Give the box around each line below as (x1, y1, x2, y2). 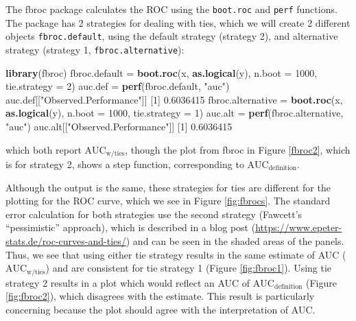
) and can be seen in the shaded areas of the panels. (126, 233, 344, 248)
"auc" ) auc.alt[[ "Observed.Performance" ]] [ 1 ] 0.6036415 (5, 119, 233, 133)
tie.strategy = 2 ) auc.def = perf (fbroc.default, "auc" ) (5, 79, 230, 93)
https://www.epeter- (255, 220, 342, 235)
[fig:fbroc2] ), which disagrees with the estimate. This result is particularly (5, 289, 315, 303)
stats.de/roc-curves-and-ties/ (5, 233, 126, 248)
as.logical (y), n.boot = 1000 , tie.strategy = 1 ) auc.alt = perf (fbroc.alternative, (5, 106, 344, 120)
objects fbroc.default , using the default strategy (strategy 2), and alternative (5, 29, 338, 43)
